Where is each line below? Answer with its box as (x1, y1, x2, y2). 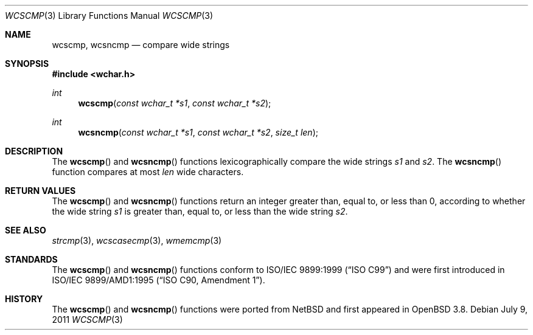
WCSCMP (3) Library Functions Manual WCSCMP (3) (5, 10, 214, 21)
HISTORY (5, 294, 43, 304)
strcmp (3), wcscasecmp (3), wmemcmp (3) (52, 235, 222, 246)
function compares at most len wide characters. (52, 167, 244, 177)
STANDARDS (5, 254, 58, 264)
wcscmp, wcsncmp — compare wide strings (52, 40, 230, 50)
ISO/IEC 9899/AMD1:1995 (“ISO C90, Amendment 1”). (52, 275, 265, 285)
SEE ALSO (5, 225, 46, 235)
